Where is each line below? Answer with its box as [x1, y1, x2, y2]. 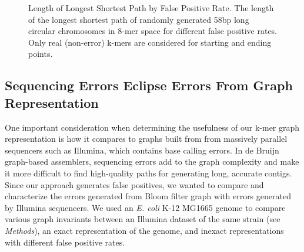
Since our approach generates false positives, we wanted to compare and [5, 178, 264, 190]
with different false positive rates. [5, 236, 125, 248]
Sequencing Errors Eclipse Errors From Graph [5, 76, 293, 94]
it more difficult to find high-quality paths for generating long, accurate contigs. [5, 166, 292, 179]
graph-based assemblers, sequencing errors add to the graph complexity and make [5, 155, 299, 168]
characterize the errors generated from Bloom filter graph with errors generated [5, 190, 291, 202]
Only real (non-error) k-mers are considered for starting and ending [28, 36, 272, 48]
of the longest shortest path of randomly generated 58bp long [28, 13, 249, 25]
